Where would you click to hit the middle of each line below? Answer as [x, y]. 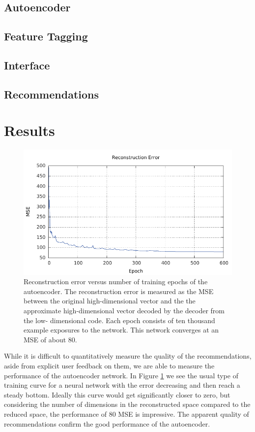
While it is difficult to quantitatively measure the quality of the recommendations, [128, 356]
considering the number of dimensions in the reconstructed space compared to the [127, 404]
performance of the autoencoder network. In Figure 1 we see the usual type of [121, 375]
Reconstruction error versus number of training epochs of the [116, 282]
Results [29, 130]
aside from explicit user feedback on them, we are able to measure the [109, 365]
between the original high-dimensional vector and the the [110, 301]
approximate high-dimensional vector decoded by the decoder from [124, 311]
